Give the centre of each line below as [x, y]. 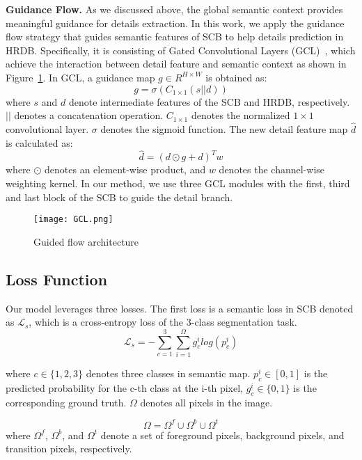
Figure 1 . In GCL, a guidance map [80, 77]
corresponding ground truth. [66, 402]
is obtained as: [236, 77]
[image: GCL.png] [73, 220]
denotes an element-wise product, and [125, 169]
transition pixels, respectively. [69, 449]
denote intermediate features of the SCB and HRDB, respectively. [209, 101]
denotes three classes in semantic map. [168, 373]
